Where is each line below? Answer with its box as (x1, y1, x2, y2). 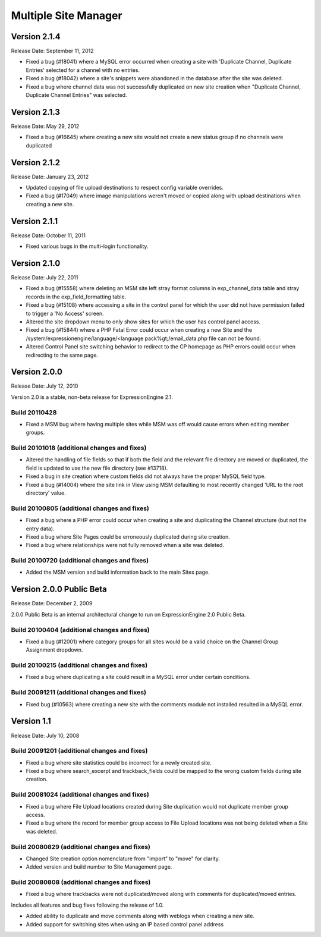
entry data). (26, 525, 55, 532)
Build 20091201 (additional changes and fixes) (11, 747, 148, 755)
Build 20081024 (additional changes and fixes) (11, 791, 150, 799)
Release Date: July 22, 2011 (11, 273, 78, 281)
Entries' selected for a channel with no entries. (26, 66, 140, 74)
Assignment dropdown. (26, 646, 83, 653)
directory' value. (26, 489, 67, 496)
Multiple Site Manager (11, 9, 122, 22)
